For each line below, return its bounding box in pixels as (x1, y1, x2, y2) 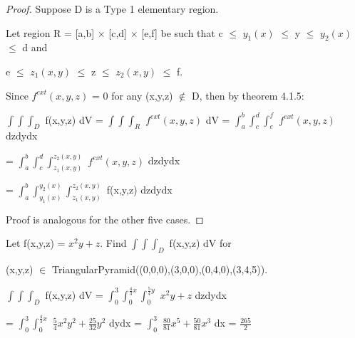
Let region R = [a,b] (6, 25, 95, 40)
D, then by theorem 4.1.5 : (191, 88, 304, 102)
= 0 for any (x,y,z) (91, 88, 173, 102)
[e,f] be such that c (141, 25, 223, 40)
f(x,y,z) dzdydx (106, 182, 173, 197)
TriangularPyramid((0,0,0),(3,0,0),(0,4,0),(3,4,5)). (51, 261, 268, 276)
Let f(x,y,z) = (6, 236, 66, 250)
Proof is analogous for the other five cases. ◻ (6, 211, 204, 226)
